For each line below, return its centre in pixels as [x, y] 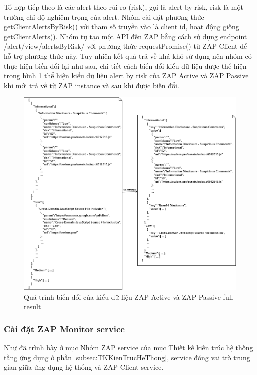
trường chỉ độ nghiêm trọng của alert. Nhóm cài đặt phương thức [104, 17]
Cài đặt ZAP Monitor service [64, 328]
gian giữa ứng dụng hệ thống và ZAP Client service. [84, 367]
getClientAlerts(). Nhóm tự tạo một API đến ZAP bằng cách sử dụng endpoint [126, 36]
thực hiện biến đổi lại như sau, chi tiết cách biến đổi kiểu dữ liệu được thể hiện [125, 66]
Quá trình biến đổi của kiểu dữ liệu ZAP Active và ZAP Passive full [128, 296]
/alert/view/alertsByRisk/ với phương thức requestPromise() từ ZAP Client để [126, 46]
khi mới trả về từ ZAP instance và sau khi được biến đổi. [92, 85]
